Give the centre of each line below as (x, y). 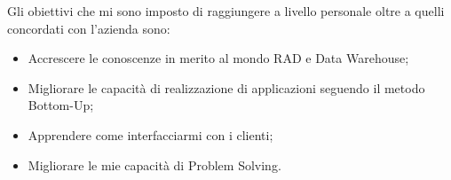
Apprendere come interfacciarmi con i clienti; (150, 134)
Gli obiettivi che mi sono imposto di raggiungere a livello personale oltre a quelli (226, 11)
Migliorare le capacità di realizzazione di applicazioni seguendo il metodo (226, 87)
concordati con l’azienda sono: (89, 28)
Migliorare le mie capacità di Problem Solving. (154, 164)
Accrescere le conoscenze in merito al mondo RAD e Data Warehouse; (218, 58)
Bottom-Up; (61, 105)
